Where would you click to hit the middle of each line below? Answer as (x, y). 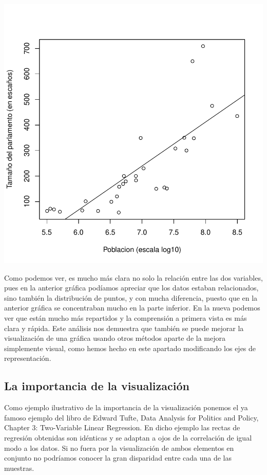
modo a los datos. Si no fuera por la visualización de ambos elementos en (119, 447)
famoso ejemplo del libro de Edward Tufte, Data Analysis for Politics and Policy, (131, 417)
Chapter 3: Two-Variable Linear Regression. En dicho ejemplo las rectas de (122, 427)
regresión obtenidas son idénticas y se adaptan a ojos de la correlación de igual (128, 437)
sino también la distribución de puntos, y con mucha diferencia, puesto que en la (131, 297)
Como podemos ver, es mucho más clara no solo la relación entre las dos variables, (133, 277)
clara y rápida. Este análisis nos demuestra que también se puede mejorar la (124, 328)
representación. (28, 358)
